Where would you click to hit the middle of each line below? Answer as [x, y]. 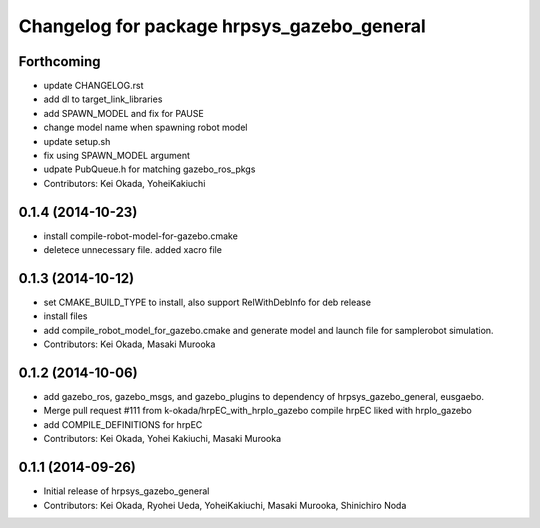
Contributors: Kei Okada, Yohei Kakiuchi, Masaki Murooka [162, 439]
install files [65, 316]
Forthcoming [59, 61]
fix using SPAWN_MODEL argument [116, 156]
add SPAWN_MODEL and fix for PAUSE [123, 113]
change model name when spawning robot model [145, 127]
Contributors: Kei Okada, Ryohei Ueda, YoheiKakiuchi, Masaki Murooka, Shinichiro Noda [225, 505]
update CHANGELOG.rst [93, 86]
